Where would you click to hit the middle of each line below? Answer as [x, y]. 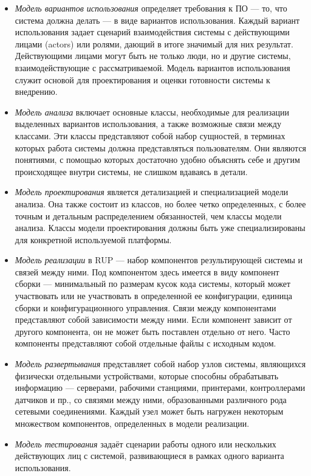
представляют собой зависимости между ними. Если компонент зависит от [153, 319]
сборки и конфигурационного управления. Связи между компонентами [145, 307]
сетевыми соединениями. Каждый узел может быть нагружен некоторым [149, 411]
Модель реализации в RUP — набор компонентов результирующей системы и [159, 260]
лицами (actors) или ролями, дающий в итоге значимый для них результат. [154, 43]
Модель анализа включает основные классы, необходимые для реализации [152, 112]
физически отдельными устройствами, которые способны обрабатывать [147, 375]
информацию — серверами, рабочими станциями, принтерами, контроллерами [160, 388]
